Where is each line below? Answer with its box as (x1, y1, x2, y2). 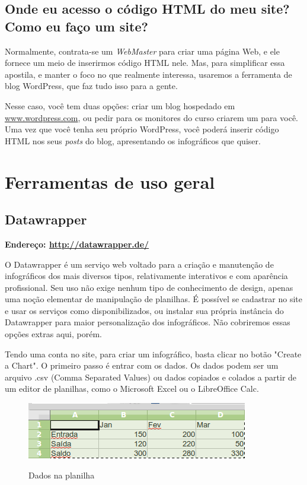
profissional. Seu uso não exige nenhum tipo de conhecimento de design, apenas (5, 281, 293, 293)
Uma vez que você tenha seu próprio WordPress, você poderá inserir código (5, 123, 279, 135)
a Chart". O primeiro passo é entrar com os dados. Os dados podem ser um (5, 359, 279, 372)
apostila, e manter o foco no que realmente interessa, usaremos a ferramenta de (5, 68, 292, 80)
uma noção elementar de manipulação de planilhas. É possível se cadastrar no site (5, 293, 303, 305)
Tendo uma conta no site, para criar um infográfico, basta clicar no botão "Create (5, 347, 302, 360)
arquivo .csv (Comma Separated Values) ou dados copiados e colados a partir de (5, 370, 297, 383)
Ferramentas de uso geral (5, 169, 215, 194)
